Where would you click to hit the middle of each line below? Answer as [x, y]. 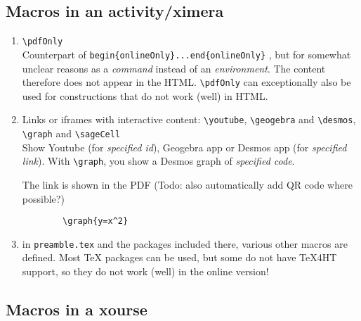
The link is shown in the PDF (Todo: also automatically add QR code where [187, 184]
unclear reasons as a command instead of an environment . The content [174, 68]
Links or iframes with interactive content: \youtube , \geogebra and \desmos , [189, 119]
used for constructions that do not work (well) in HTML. [145, 95]
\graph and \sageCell [71, 133]
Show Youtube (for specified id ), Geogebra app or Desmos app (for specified [184, 147]
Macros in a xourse [77, 309]
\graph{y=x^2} [96, 221]
